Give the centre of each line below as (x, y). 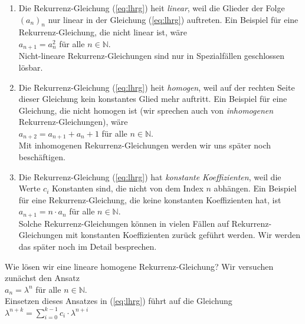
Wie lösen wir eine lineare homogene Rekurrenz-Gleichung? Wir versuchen (139, 266)
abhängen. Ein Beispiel (255, 188)
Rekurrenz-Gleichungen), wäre (73, 122)
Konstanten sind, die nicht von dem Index (127, 188)
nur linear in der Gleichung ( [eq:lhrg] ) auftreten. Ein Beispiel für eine (173, 19)
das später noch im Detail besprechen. (88, 247)
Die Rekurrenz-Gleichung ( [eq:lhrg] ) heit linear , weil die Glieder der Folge (152, 8)
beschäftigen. (42, 157)
